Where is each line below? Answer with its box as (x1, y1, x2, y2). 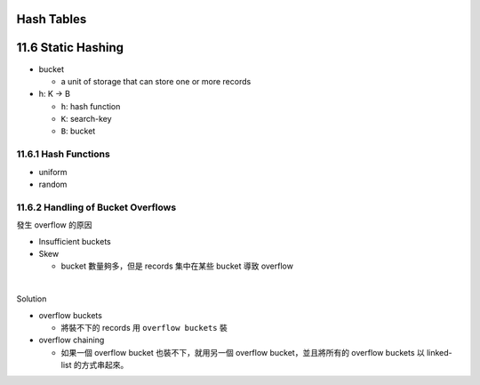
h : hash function (60, 100, 121, 111)
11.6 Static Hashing (16, 40, 124, 55)
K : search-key (60, 114, 112, 124)
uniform (38, 166, 68, 177)
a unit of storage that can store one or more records (60, 76, 252, 86)
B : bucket (60, 125, 96, 137)
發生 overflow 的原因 (16, 220, 92, 230)
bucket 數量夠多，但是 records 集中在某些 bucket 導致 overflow (60, 261, 293, 271)
